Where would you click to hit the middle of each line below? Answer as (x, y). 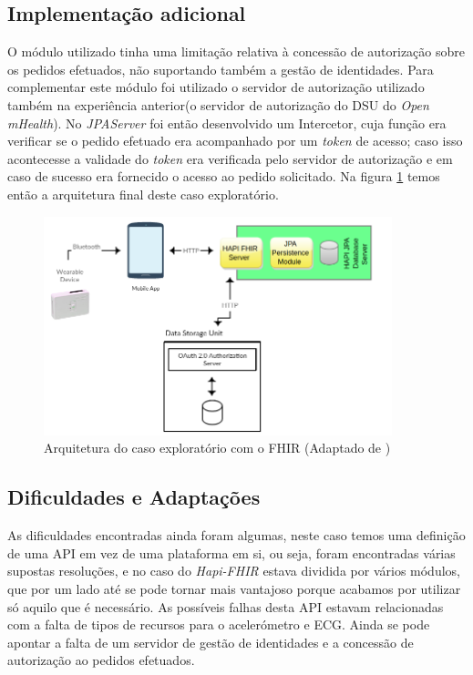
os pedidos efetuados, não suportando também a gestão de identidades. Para (221, 69)
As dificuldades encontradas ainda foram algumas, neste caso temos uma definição (236, 535)
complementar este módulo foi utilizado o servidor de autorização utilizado (216, 87)
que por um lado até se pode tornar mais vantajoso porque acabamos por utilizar (234, 589)
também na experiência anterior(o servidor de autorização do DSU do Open (218, 104)
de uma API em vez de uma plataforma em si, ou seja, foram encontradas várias (231, 552)
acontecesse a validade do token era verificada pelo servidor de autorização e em (230, 158)
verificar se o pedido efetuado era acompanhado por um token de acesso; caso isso (235, 141)
